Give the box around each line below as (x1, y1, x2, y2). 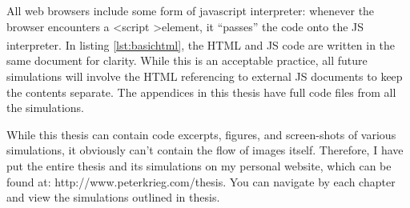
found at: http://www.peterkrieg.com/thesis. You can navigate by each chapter (6, 173, 396, 190)
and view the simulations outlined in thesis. (6, 189, 220, 206)
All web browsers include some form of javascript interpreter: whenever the (6, 2, 375, 18)
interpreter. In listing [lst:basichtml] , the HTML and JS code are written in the (6, 36, 396, 53)
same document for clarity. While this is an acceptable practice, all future (6, 52, 368, 69)
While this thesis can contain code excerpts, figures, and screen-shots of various (6, 126, 396, 142)
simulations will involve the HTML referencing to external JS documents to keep (6, 68, 403, 85)
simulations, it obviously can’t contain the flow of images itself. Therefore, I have (6, 142, 404, 158)
